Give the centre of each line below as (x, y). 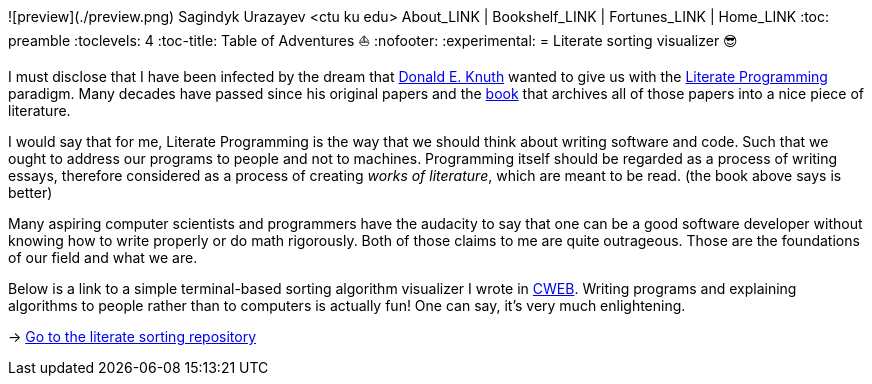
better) (30, 192)
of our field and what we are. (103, 257)
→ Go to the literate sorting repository (132, 336)
